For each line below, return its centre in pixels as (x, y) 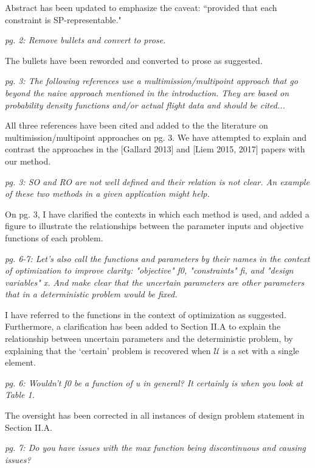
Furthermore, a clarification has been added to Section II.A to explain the (143, 326)
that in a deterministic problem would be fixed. (91, 294)
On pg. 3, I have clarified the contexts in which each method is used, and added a (157, 214)
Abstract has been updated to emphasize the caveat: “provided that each (141, 7)
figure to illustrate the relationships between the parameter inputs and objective (154, 226)
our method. (28, 161)
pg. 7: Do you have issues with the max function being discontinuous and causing (155, 448)
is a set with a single (261, 350)
